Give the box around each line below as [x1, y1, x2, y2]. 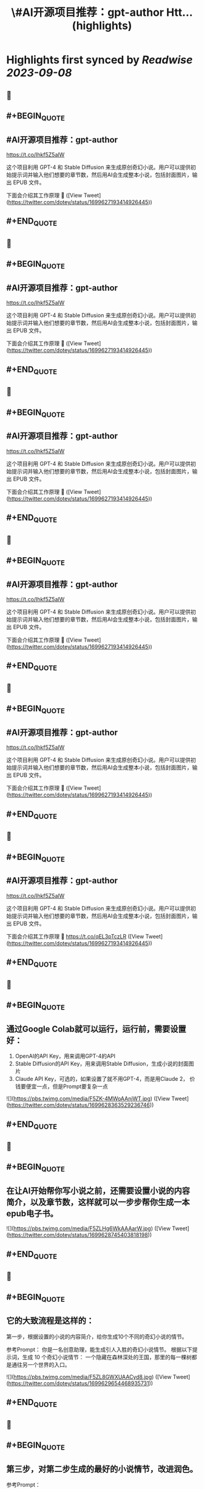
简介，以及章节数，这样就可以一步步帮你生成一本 [6, 1197, 190, 1208]
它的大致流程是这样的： [6, 1316, 94, 1326]
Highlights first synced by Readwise [6, 53, 193, 67]
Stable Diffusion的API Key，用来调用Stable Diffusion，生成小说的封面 [15, 1060, 189, 1067]
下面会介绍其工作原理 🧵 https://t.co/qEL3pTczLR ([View [6, 933, 144, 940]
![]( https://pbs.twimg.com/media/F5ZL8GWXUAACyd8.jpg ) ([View [6, 1373, 172, 1380]
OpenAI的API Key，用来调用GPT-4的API [15, 1052, 116, 1060]
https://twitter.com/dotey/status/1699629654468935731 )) [8, 1380, 154, 1387]
